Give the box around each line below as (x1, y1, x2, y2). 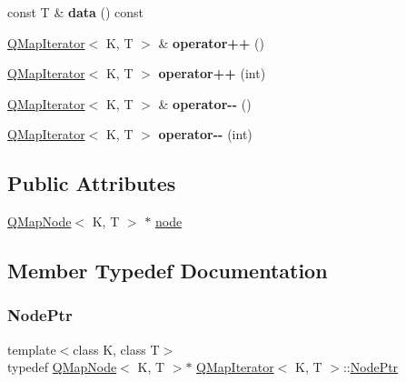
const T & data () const (7, 3, 144, 21)
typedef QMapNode (7, 357, 117, 377)
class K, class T (73, 339, 160, 358)
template (7, 339, 56, 358)
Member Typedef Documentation (7, 256, 328, 285)
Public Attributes (7, 169, 176, 197)
